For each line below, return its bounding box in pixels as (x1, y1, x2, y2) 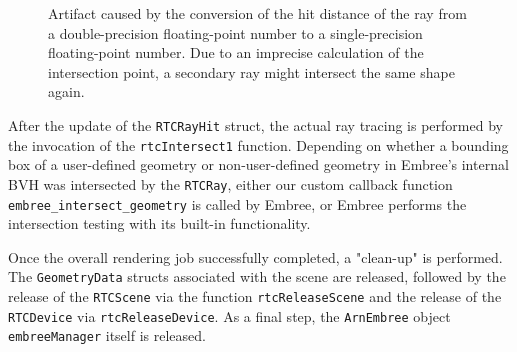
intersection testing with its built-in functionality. (8, 213, 311, 234)
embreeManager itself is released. (8, 325, 206, 346)
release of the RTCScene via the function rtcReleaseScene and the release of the (8, 286, 502, 307)
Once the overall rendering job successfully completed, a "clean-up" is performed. (8, 246, 503, 267)
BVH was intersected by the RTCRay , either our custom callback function (8, 173, 453, 194)
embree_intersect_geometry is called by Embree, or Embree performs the (8, 193, 467, 214)
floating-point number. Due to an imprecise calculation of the (48, 42, 424, 63)
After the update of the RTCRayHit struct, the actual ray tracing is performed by (8, 114, 503, 135)
